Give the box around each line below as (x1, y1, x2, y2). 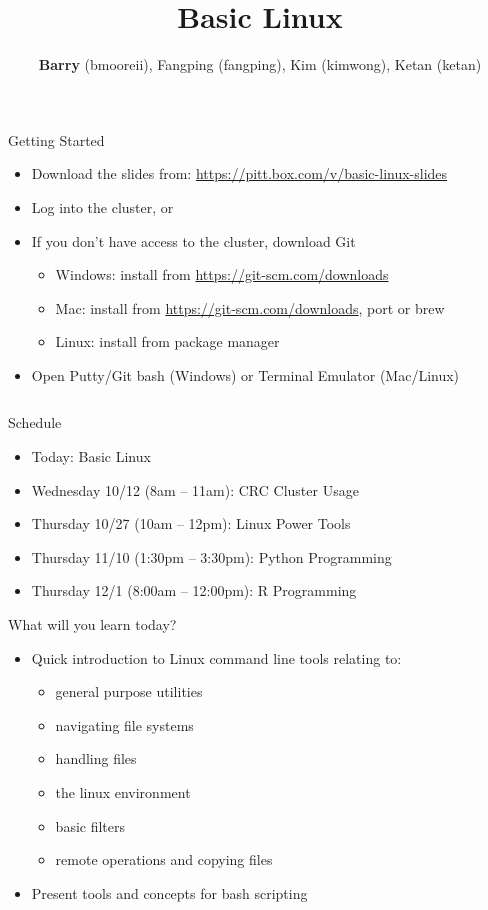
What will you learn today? (8, 614, 177, 635)
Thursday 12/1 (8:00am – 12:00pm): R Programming (31, 580, 357, 601)
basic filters (55, 815, 126, 836)
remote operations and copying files (55, 849, 273, 870)
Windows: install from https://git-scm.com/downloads (55, 264, 389, 285)
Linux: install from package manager (55, 331, 280, 352)
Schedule (8, 412, 62, 433)
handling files (55, 748, 137, 769)
